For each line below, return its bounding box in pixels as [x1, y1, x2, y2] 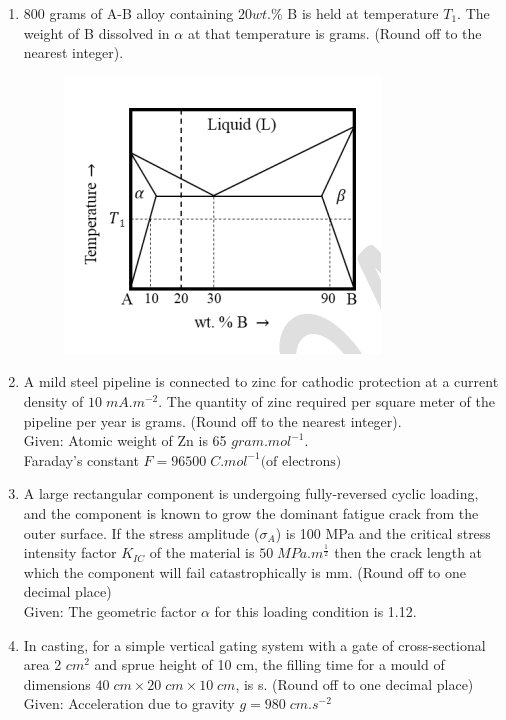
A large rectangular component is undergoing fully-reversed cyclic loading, [23, 483, 479, 504]
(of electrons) [260, 454, 342, 469]
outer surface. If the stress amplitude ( [23, 522, 260, 543]
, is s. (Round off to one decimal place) [235, 673, 474, 694]
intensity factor [23, 542, 117, 563]
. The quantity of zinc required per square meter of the [158, 390, 495, 411]
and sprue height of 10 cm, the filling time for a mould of [94, 654, 445, 675]
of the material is [149, 542, 255, 563]
